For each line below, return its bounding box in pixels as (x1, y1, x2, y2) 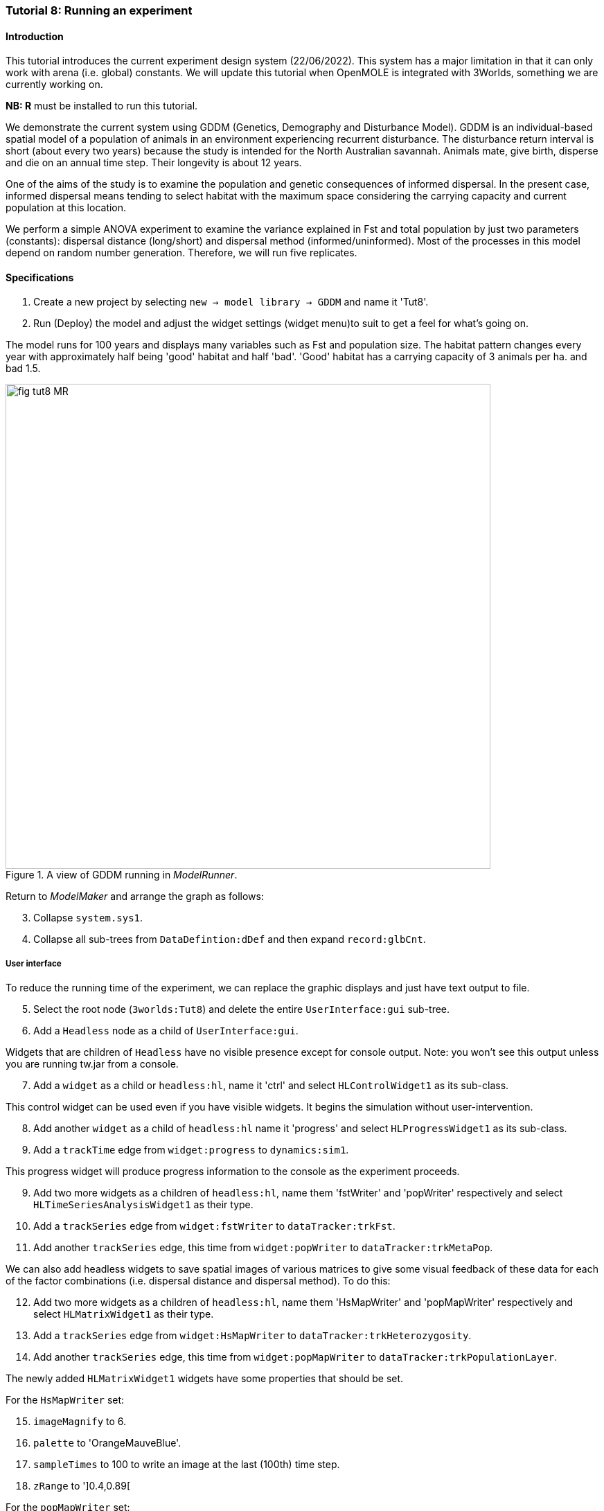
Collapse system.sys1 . (33, 912, 143, 924)
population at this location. (6, 202, 127, 214)
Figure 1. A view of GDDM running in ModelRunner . (6, 869, 238, 881)
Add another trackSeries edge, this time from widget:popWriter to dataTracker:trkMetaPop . (33, 1242, 493, 1254)
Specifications (6, 271, 74, 283)
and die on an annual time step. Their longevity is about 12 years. (6, 157, 302, 169)
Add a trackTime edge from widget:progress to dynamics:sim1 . (33, 1144, 349, 1156)
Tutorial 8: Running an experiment (6, 3, 193, 17)
